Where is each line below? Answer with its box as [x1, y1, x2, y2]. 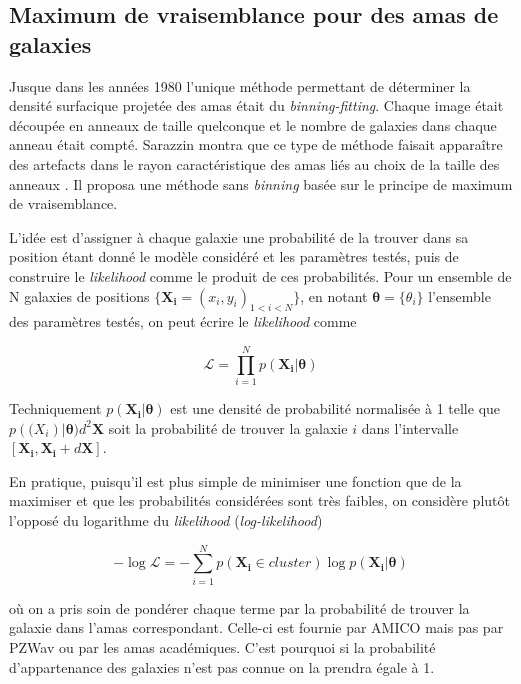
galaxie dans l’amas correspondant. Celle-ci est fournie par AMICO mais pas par [9, 617, 504, 638]
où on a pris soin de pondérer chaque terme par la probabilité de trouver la [9, 597, 470, 618]
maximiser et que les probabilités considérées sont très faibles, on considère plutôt [9, 490, 510, 511]
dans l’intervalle [361, 417, 459, 438]
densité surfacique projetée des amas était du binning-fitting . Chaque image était [9, 95, 504, 116]
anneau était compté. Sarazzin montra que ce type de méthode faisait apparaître [9, 134, 503, 155]
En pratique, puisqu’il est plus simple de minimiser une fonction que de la [9, 470, 462, 491]
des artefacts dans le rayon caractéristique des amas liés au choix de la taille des [9, 153, 500, 174]
